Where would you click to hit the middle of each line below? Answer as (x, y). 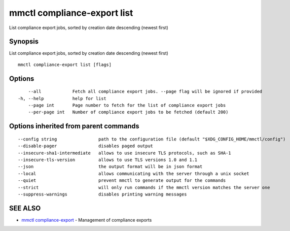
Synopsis (24, 42)
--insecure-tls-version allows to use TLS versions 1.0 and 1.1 (108, 160)
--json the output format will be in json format (110, 167)
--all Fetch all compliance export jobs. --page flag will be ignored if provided (145, 92)
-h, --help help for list (62, 98)
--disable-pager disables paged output (86, 146)
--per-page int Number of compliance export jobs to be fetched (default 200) (128, 112)
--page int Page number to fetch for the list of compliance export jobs (127, 105)
